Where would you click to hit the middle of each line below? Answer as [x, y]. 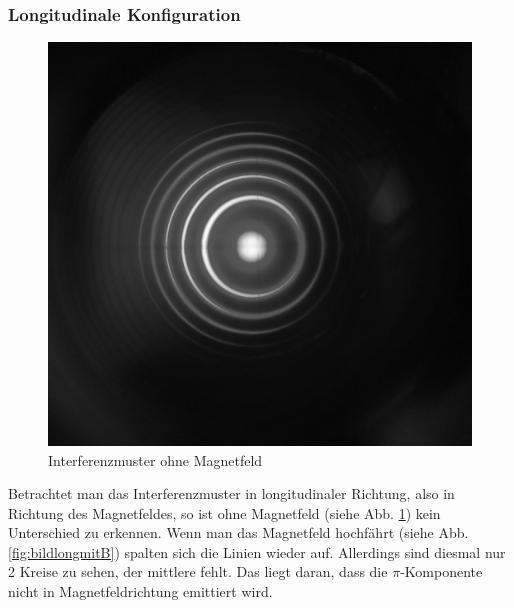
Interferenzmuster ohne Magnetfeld [155, 459]
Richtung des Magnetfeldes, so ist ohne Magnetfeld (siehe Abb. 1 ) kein [224, 512]
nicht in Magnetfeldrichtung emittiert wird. [140, 591]
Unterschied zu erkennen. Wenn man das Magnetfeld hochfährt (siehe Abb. [238, 532]
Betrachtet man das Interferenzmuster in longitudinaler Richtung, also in [231, 493]
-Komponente [441, 571]
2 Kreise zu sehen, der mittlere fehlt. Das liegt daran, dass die [198, 571]
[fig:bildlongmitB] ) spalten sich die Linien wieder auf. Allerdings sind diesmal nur [257, 551]
